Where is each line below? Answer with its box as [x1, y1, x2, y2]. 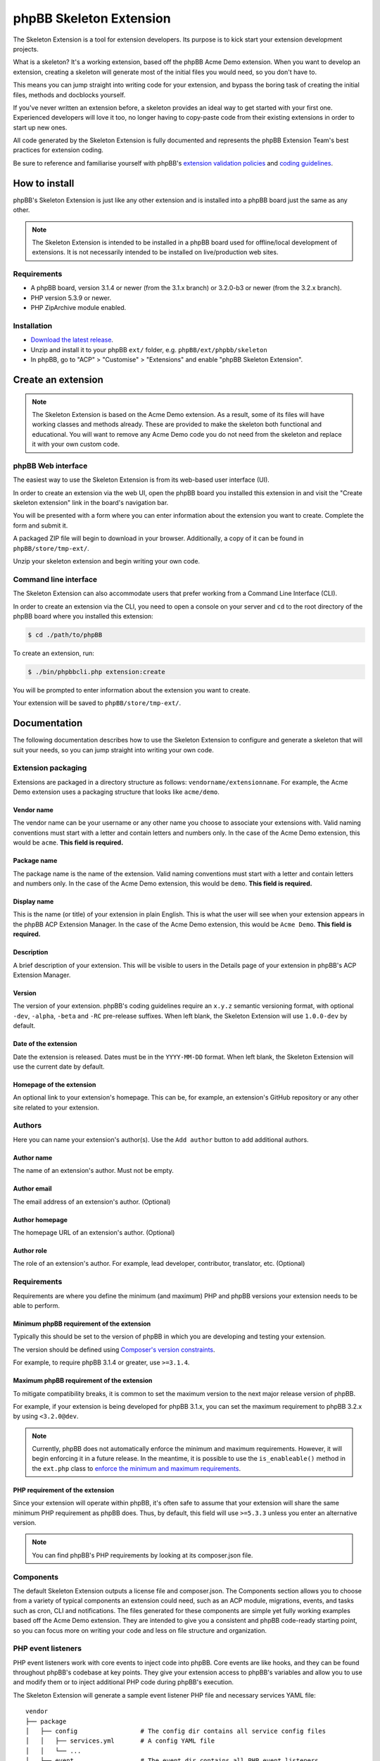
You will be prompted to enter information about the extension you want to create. [13, 685, 251, 694]
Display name [13, 897, 54, 906]
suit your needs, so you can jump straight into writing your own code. [13, 745, 214, 754]
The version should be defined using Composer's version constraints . [13, 1345, 215, 1354]
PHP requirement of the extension [13, 1486, 115, 1494]
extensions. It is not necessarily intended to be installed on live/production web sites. [32, 248, 279, 256]
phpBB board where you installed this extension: [13, 611, 154, 620]
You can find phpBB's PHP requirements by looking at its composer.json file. [32, 1550, 253, 1560]
